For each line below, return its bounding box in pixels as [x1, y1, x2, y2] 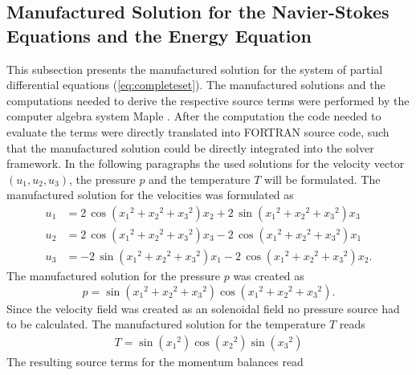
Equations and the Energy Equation [6, 22, 312, 47]
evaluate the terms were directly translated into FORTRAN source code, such [6, 123, 389, 140]
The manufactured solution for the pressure [6, 267, 221, 284]
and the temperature [149, 170, 251, 187]
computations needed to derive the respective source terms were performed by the [6, 92, 410, 108]
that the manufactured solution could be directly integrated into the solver [6, 139, 374, 156]
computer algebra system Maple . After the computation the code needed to [6, 108, 381, 124]
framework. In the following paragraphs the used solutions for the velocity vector [6, 155, 405, 172]
